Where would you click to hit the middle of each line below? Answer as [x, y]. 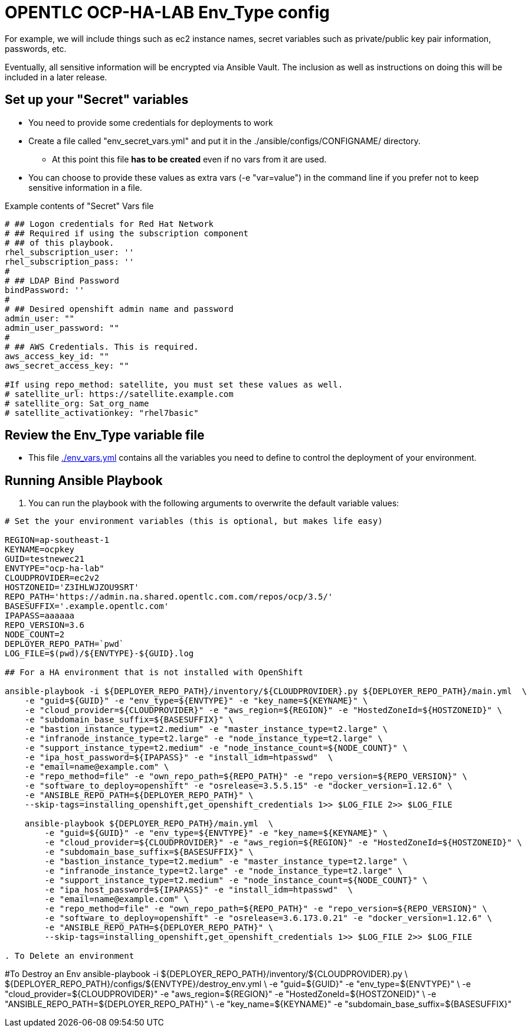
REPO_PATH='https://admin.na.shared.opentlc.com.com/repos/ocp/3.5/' [169, 597]
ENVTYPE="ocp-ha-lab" [55, 569]
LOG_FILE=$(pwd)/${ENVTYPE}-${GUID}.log [99, 654]
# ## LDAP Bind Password [62, 280]
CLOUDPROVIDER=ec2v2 [52, 578]
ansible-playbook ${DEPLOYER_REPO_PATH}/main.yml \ [149, 824]
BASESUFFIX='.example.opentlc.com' [87, 606]
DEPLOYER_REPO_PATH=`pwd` [65, 644]
